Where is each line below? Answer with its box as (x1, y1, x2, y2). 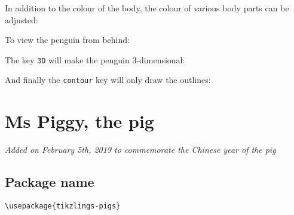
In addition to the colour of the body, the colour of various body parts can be (5, 2, 289, 14)
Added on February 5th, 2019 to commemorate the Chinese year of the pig (5, 143, 276, 156)
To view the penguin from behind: (5, 33, 130, 46)
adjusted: (5, 13, 38, 26)
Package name (5, 173, 94, 191)
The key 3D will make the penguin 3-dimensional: (5, 53, 185, 66)
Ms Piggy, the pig (5, 109, 154, 133)
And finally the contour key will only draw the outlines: (5, 73, 211, 86)
